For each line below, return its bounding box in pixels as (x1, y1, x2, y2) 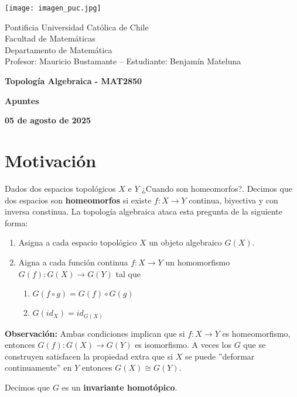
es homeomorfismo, (222, 327, 291, 339)
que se (243, 339, 266, 351)
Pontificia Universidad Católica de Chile (5, 20, 149, 33)
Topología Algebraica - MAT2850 (5, 75, 142, 87)
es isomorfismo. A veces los (135, 339, 232, 351)
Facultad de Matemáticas (5, 32, 95, 44)
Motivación (5, 149, 97, 172)
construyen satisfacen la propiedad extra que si (5, 350, 173, 362)
